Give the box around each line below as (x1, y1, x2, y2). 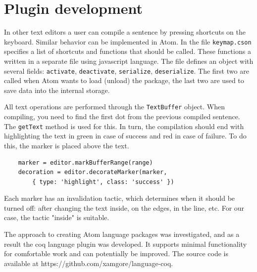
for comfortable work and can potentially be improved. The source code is (4, 248, 229, 259)
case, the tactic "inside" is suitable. (4, 212, 109, 223)
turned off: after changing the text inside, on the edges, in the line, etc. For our (4, 202, 245, 213)
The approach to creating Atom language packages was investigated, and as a (4, 229, 240, 239)
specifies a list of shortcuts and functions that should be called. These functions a (4, 46, 251, 56)
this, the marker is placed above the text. (4, 140, 129, 150)
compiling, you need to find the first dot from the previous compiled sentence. (4, 111, 240, 122)
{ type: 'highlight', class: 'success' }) (32, 178, 174, 185)
